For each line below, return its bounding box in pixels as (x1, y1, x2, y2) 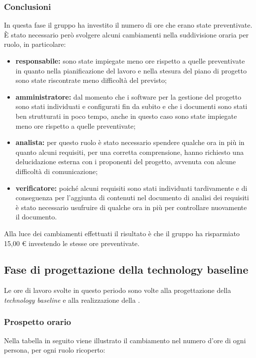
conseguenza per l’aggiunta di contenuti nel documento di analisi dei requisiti (15, 192, 249, 203)
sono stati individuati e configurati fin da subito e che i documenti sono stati (15, 101, 248, 111)
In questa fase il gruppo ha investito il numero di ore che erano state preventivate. (4, 20, 253, 30)
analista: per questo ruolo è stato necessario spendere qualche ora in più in (15, 137, 245, 147)
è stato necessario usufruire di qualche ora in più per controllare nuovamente (15, 202, 247, 212)
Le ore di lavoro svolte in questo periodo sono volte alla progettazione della (4, 285, 231, 295)
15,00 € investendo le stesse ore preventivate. (4, 238, 140, 248)
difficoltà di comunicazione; (15, 166, 98, 176)
